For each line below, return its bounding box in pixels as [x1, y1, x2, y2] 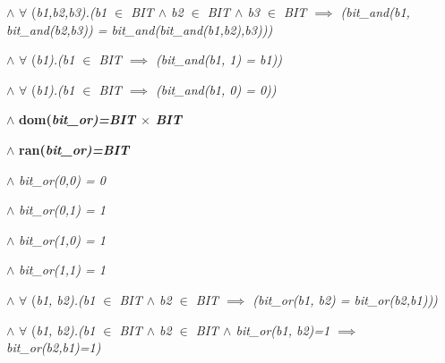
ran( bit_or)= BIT [19, 139, 130, 158]
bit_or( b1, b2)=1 [235, 320, 330, 339]
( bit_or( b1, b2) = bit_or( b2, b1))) [252, 290, 438, 308]
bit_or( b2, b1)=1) [6, 338, 101, 357]
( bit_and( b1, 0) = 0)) [155, 80, 277, 98]
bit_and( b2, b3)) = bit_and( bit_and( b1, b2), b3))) [6, 20, 273, 38]
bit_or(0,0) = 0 [19, 170, 106, 189]
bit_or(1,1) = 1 [19, 260, 106, 279]
